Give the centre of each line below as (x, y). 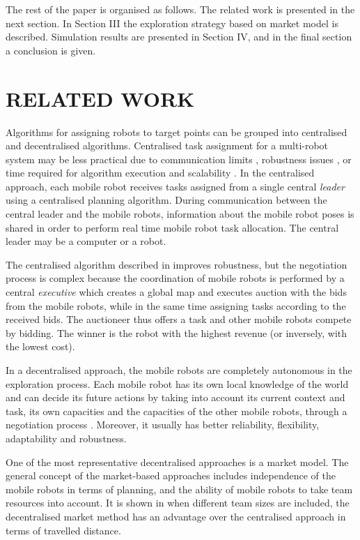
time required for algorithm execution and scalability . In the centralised (160, 173)
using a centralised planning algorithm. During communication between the (166, 200)
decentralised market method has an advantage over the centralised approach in (176, 516)
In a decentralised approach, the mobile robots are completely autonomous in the (179, 370)
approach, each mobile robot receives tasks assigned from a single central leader (175, 186)
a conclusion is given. (51, 50)
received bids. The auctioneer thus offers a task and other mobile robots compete (179, 319)
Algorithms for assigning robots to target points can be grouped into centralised (177, 132)
